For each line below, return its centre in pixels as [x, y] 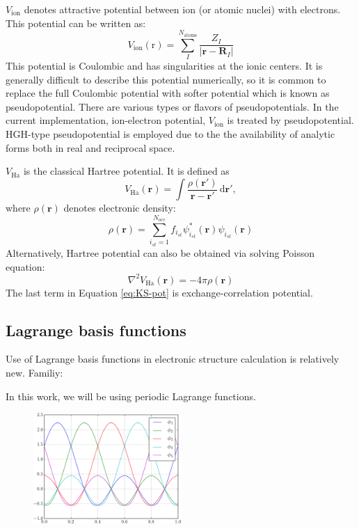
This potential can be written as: [76, 23]
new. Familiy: [34, 373]
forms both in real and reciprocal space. [90, 147]
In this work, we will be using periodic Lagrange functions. [131, 396]
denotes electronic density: [120, 208]
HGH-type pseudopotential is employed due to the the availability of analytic [170, 133]
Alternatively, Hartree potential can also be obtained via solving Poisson [160, 252]
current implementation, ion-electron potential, [106, 120]
